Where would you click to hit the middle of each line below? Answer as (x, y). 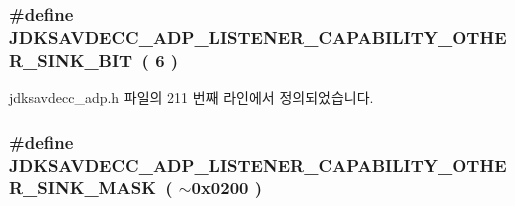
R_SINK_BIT (71, 59)
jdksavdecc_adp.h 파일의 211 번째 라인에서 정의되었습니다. (191, 97)
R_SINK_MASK (82, 187)
